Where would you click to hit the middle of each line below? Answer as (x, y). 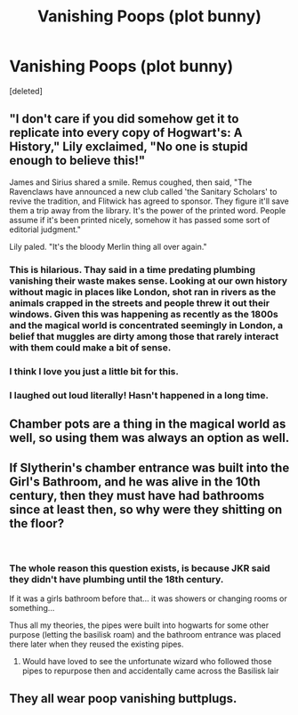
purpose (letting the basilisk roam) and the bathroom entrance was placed (145, 635)
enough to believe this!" (77, 161)
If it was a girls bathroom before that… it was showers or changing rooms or (148, 599)
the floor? (37, 523)
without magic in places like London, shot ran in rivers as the (143, 292)
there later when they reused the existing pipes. (97, 644)
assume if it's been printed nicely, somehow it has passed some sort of (140, 220)
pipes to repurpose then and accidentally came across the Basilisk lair (150, 671)
